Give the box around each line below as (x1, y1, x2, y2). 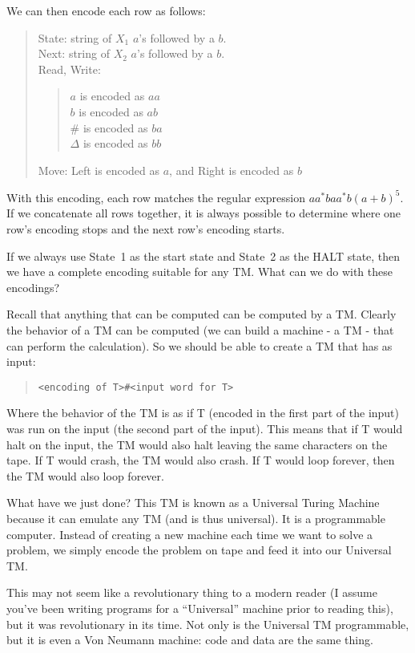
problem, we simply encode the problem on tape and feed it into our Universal (6, 541, 392, 558)
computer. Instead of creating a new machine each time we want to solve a (6, 525, 373, 542)
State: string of (38, 29, 112, 46)
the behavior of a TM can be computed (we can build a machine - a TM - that (6, 322, 394, 338)
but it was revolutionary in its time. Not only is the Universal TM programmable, (6, 615, 409, 632)
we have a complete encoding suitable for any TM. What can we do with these (6, 263, 393, 280)
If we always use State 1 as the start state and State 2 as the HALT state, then (6, 247, 401, 264)
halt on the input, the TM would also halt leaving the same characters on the (6, 436, 388, 452)
